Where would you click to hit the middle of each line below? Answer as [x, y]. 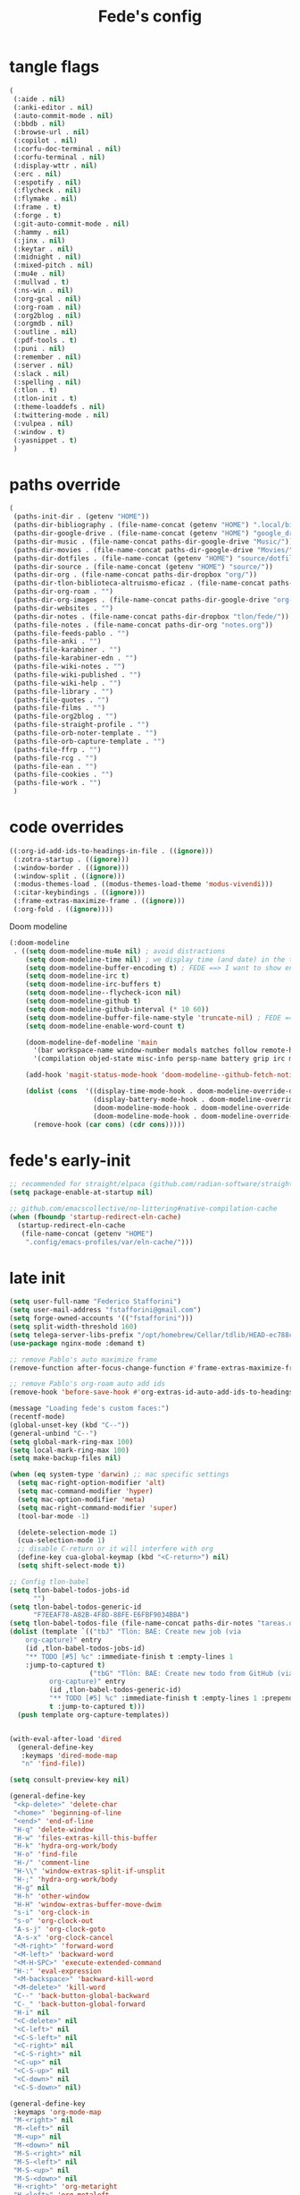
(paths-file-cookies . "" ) [63, 775]
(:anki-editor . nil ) [53, 107]
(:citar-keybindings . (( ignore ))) [79, 893]
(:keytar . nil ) [43, 249]
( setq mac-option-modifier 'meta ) [81, 1499]
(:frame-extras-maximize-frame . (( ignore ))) [99, 901]
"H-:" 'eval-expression [57, 1971]
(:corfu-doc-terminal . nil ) [67, 149]
